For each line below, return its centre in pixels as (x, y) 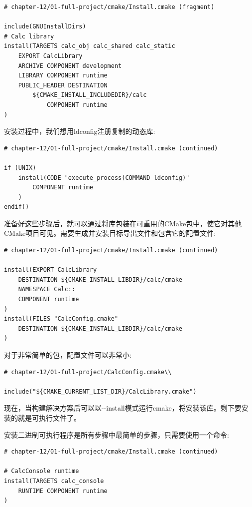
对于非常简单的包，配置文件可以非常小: (68, 355)
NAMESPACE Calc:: (47, 289)
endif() (17, 207)
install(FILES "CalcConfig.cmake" (61, 319)
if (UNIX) (20, 168)
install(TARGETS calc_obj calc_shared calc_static (90, 46)
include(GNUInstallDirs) (45, 27)
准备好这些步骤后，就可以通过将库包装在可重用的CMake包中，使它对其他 (123, 223)
